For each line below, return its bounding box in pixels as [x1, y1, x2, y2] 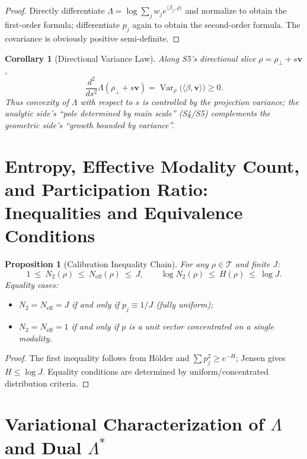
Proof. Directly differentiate [5, 4, 105, 17]
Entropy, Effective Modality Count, [5, 153, 300, 178]
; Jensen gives [235, 352, 286, 364]
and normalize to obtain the [185, 4, 287, 17]
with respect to [80, 95, 133, 107]
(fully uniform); [156, 298, 213, 311]
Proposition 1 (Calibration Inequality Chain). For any [5, 258, 209, 270]
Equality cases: [5, 278, 59, 290]
